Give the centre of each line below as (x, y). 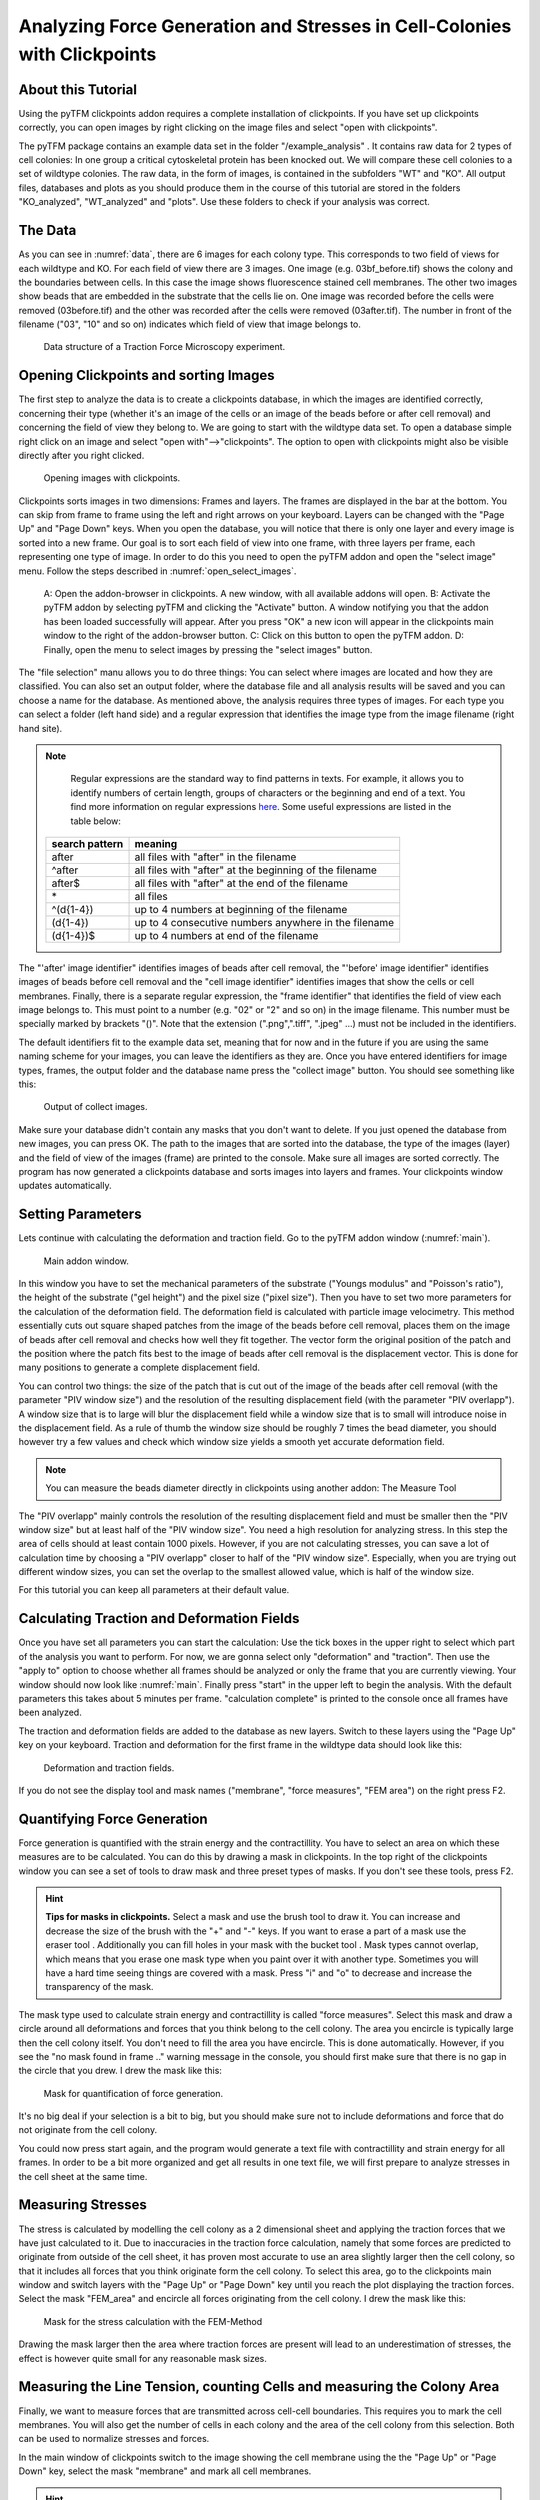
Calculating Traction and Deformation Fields (159, 1618)
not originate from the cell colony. (88, 2130)
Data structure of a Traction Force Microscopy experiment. (164, 347)
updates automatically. (65, 1186)
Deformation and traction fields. (109, 1767)
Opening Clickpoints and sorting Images (146, 375)
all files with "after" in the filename (215, 857)
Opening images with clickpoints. (112, 478)
